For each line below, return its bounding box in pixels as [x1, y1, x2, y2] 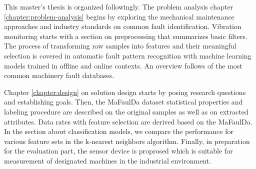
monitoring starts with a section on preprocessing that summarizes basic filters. [4, 30, 247, 41]
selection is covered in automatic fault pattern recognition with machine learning [4, 50, 251, 60]
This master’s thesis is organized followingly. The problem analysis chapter [4, 1, 233, 11]
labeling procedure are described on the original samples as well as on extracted [4, 106, 248, 116]
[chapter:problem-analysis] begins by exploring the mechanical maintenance [4, 11, 234, 21]
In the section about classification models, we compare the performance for [4, 126, 233, 136]
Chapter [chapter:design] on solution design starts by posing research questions [4, 86, 246, 97]
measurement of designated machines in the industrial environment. [4, 155, 211, 165]
